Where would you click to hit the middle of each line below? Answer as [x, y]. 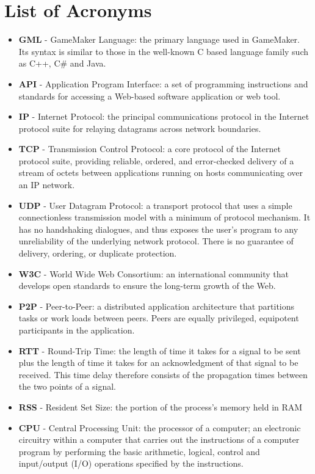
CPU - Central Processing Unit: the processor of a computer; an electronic [160, 427]
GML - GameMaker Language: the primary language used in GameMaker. [159, 39]
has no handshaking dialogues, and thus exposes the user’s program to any [158, 229]
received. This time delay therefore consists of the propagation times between [163, 374]
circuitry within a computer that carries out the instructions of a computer [159, 439]
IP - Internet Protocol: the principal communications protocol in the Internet [164, 116]
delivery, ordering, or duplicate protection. [98, 253]
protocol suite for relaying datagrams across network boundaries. [140, 128]
